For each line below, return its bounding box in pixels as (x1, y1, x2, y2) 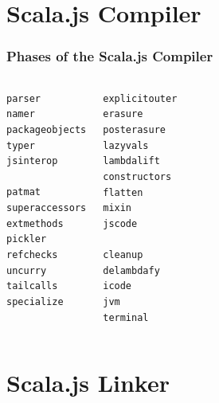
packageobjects (6, 123, 87, 135)
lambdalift (103, 155, 160, 167)
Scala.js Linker (6, 366, 170, 398)
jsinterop (6, 155, 58, 167)
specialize (6, 296, 64, 308)
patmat (6, 186, 41, 198)
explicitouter (103, 92, 178, 104)
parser (6, 92, 41, 104)
